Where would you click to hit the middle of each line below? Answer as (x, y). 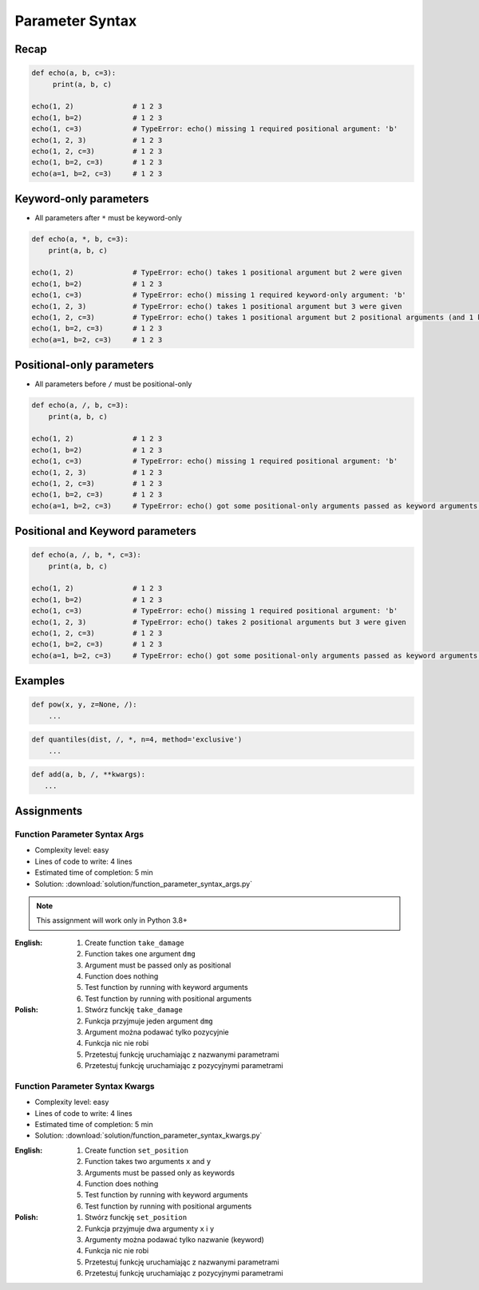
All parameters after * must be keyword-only (109, 218)
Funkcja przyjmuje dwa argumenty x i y (150, 1229)
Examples (40, 681)
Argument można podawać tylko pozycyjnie (157, 1032)
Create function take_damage (135, 943)
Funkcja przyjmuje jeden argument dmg (149, 1021)
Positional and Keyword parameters (106, 531)
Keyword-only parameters (82, 199)
